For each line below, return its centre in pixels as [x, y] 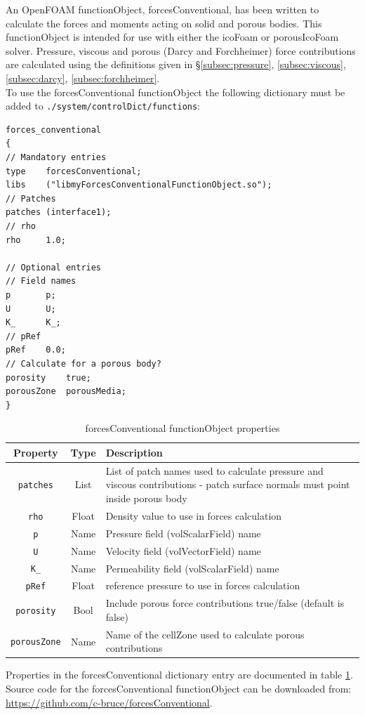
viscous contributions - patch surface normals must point [228, 484]
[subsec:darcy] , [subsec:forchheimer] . [83, 78]
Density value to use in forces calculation [194, 515]
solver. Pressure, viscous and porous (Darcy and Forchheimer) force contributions [181, 50]
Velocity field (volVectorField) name [183, 550]
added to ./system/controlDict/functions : [103, 106]
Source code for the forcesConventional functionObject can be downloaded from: [179, 688]
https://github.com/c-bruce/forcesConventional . [109, 702]
